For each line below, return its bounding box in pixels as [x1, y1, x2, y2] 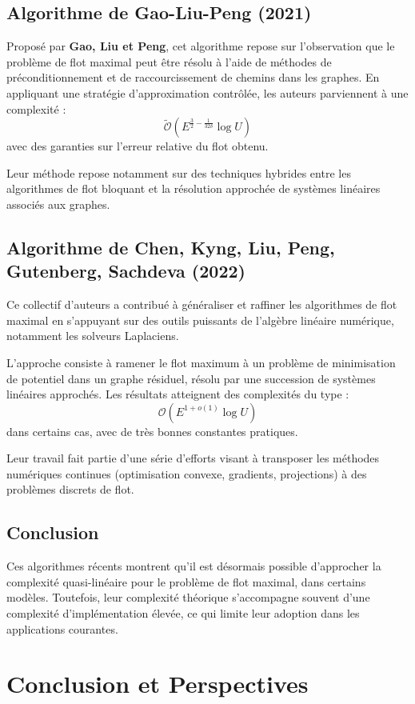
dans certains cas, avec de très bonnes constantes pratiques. [6, 422, 298, 439]
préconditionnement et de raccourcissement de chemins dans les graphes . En [6, 69, 380, 86]
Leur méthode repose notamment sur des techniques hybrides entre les [6, 164, 351, 181]
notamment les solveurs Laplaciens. [6, 327, 179, 344]
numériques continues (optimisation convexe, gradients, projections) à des [6, 465, 367, 482]
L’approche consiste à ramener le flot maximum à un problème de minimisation [6, 354, 396, 370]
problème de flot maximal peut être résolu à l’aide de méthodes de [6, 53, 332, 70]
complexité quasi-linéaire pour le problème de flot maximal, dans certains [6, 573, 366, 590]
